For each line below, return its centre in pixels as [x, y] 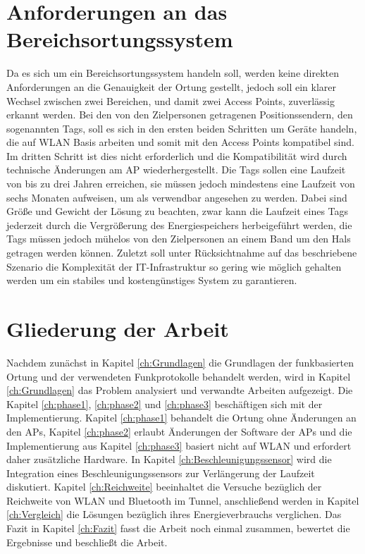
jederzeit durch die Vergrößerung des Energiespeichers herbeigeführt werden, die [179, 224]
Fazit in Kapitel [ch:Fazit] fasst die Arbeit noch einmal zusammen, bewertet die [178, 528]
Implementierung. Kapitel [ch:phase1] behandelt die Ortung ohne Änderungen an [181, 418]
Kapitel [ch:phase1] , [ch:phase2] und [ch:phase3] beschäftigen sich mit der [165, 404]
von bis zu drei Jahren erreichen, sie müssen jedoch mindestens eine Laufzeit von [181, 184]
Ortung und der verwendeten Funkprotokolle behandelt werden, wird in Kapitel [179, 376]
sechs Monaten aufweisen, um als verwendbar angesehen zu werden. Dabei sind [177, 197]
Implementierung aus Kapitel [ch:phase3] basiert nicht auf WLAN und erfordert [179, 445]
